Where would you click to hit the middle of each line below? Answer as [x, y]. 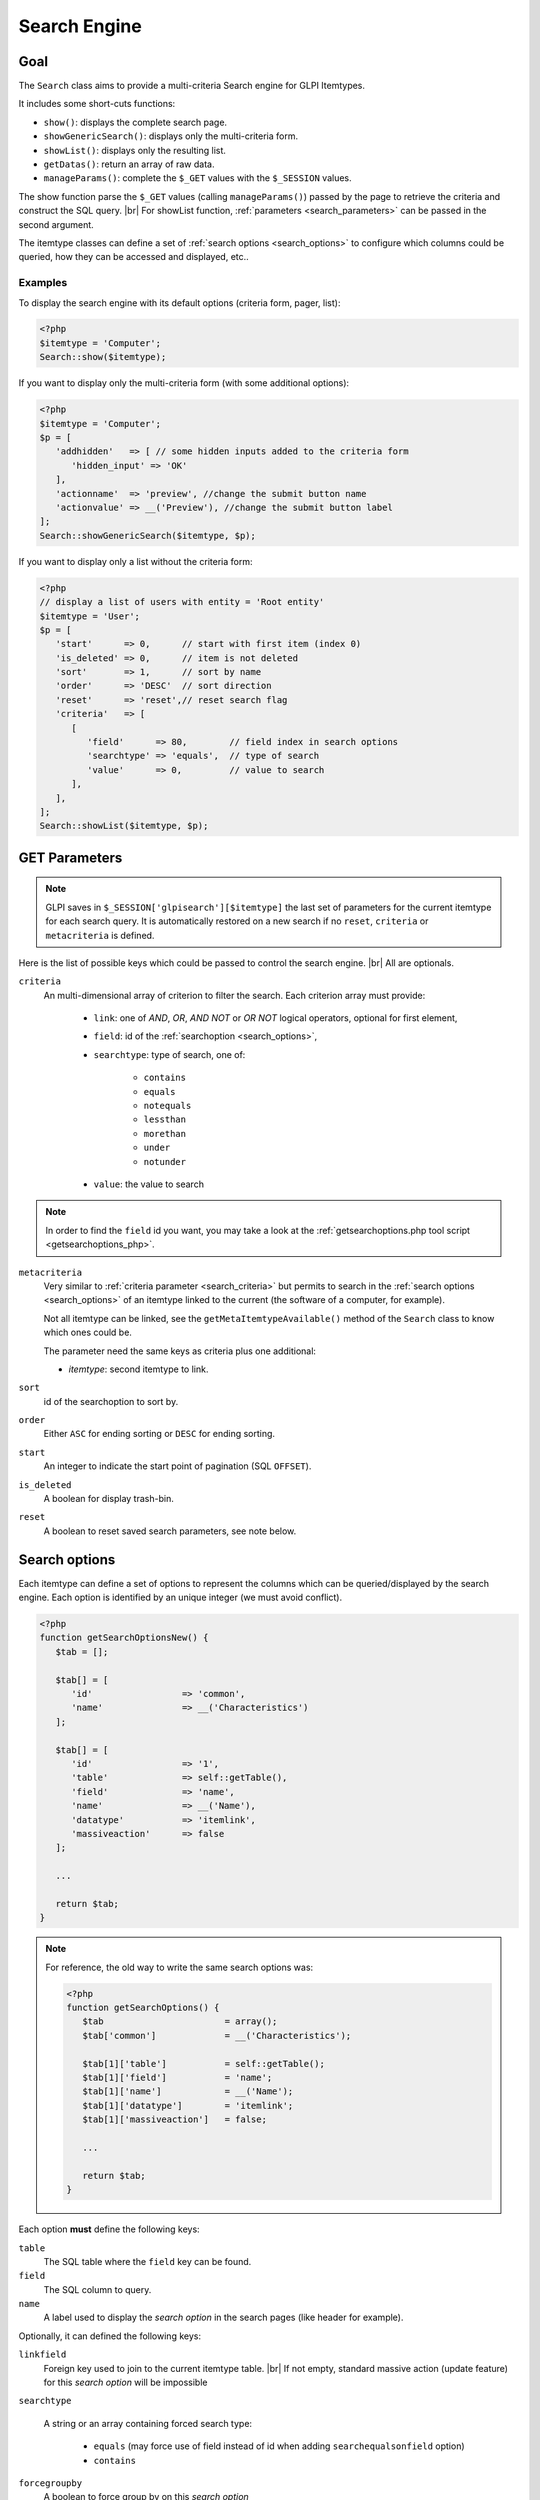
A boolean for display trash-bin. [108, 1499]
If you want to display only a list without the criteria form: [135, 561]
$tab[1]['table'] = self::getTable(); [203, 2063]
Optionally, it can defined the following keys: [110, 2336]
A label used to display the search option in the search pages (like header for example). [223, 2317]
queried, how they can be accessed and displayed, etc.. [133, 257]
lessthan [165, 1119]
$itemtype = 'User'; [89, 616]
